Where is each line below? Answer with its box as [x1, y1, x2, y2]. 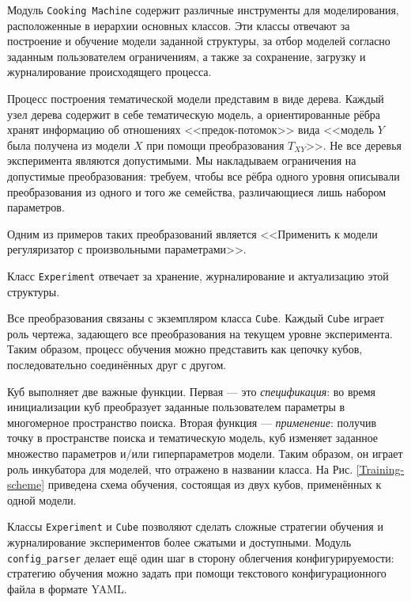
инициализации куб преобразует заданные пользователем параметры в [7, 398, 345, 415]
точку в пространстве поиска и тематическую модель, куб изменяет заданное [7, 429, 379, 446]
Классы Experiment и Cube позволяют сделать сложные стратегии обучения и [7, 518, 383, 535]
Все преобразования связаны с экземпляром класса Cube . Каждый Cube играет [7, 310, 384, 326]
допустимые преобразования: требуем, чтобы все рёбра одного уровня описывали [7, 168, 400, 184]
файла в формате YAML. [7, 580, 127, 596]
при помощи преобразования [146, 136, 285, 153]
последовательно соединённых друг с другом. [7, 356, 227, 373]
